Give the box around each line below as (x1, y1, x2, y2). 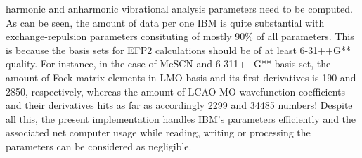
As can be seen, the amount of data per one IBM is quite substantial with (6, 15, 325, 29)
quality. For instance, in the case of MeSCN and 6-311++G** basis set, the (6, 56, 331, 71)
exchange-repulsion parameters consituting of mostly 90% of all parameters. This (6, 29, 354, 44)
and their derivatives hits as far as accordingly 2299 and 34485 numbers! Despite (6, 98, 353, 112)
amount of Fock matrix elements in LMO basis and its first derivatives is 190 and (6, 70, 356, 84)
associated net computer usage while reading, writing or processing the (6, 125, 311, 140)
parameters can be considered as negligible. (6, 138, 192, 153)
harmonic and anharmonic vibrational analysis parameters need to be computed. (6, 1, 353, 15)
